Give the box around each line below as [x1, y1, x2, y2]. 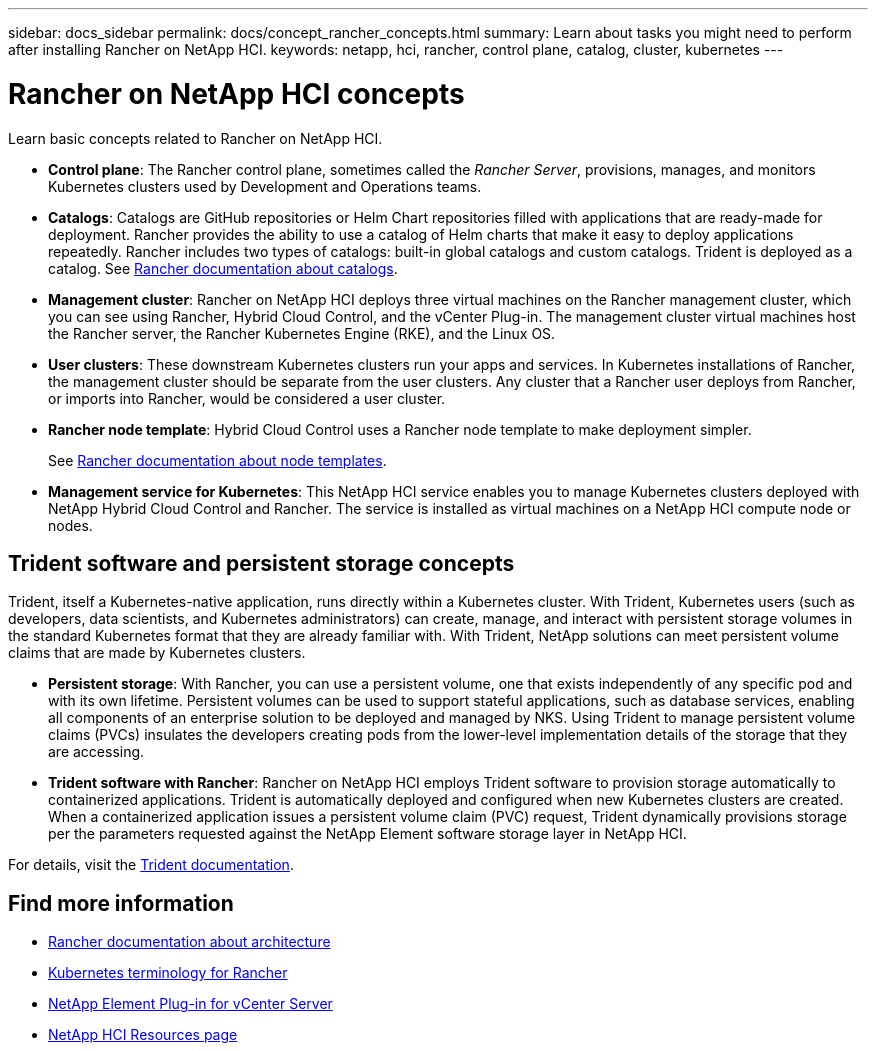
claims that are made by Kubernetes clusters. [8, 644, 306, 662]
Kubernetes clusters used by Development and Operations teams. [48, 177, 482, 195]
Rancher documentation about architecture [48, 933, 331, 951]
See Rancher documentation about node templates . [48, 451, 387, 469]
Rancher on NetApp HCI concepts [8, 76, 465, 111]
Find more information [8, 890, 234, 916]
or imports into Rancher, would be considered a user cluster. [48, 389, 446, 407]
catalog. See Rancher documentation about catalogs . [48, 259, 398, 277]
